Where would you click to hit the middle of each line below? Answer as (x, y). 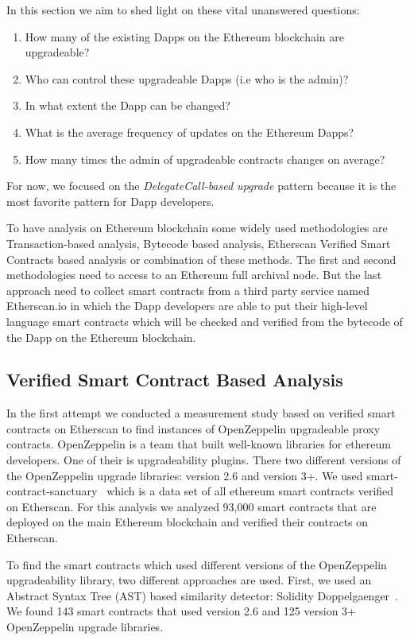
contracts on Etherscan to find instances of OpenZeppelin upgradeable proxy (193, 428)
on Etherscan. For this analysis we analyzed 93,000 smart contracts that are (191, 506)
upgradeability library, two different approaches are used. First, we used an (189, 580)
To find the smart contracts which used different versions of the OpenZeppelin (197, 564)
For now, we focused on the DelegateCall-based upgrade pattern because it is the (201, 186)
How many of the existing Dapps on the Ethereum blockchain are (184, 36)
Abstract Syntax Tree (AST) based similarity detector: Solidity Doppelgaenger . (202, 595)
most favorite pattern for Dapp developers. (110, 201)
